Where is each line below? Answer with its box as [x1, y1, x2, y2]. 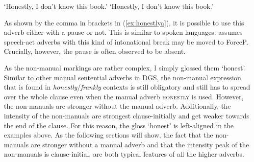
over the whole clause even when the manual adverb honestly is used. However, [4, 91, 244, 101]
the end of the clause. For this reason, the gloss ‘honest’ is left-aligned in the [4, 120, 234, 130]
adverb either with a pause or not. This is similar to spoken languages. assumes [4, 27, 243, 37]
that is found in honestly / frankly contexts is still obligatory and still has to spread [4, 82, 251, 92]
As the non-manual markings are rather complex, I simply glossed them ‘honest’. [4, 62, 246, 72]
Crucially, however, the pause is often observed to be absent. [4, 46, 186, 56]
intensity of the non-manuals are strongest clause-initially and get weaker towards [4, 110, 250, 120]
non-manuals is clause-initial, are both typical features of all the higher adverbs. [4, 149, 244, 159]
